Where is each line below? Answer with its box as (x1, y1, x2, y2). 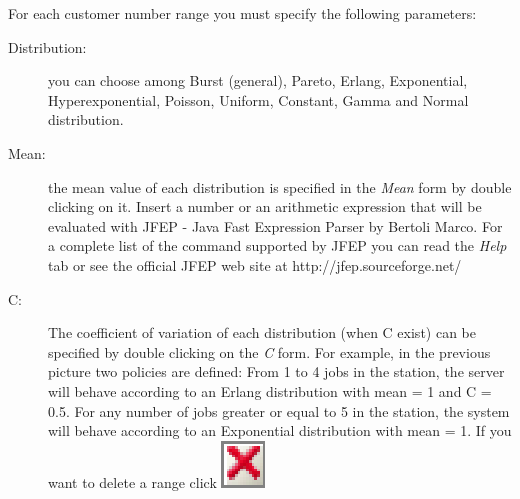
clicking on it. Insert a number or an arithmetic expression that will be (48, 196, 482, 217)
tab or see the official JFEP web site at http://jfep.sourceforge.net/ (48, 254, 462, 275)
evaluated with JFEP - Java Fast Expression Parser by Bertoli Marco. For (48, 215, 503, 236)
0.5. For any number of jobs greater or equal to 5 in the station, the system (48, 400, 510, 421)
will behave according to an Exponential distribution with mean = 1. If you (48, 420, 512, 441)
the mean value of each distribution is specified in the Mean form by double (48, 176, 512, 197)
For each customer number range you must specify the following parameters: (8, 3, 477, 23)
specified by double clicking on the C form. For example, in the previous (48, 341, 491, 362)
